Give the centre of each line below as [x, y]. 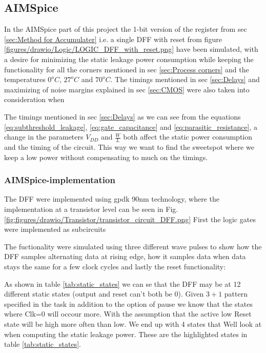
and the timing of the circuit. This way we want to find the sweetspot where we [129, 146]
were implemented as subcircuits [55, 229]
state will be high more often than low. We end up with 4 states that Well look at [133, 323]
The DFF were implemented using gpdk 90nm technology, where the [112, 199]
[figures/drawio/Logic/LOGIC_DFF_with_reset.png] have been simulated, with [131, 49]
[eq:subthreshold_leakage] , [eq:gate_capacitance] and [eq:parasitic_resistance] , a [131, 126]
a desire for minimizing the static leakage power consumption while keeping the [129, 59]
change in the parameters [44, 137]
